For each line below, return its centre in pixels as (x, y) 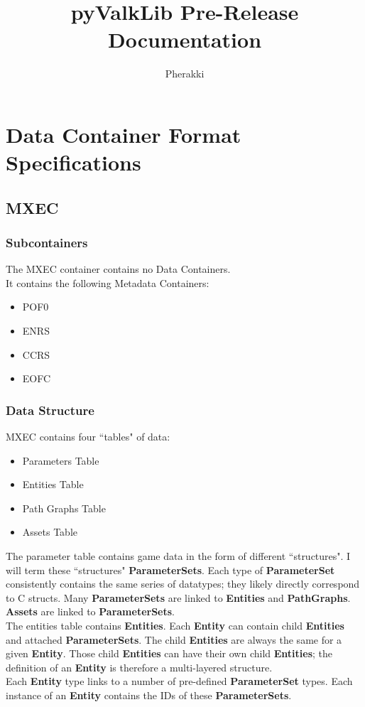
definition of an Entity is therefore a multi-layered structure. (139, 667)
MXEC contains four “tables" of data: (88, 437)
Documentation (185, 39)
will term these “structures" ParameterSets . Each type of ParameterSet (170, 570)
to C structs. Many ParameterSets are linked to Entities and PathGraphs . (178, 597)
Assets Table (50, 532)
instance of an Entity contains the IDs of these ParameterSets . (149, 695)
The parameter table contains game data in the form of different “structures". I (178, 556)
